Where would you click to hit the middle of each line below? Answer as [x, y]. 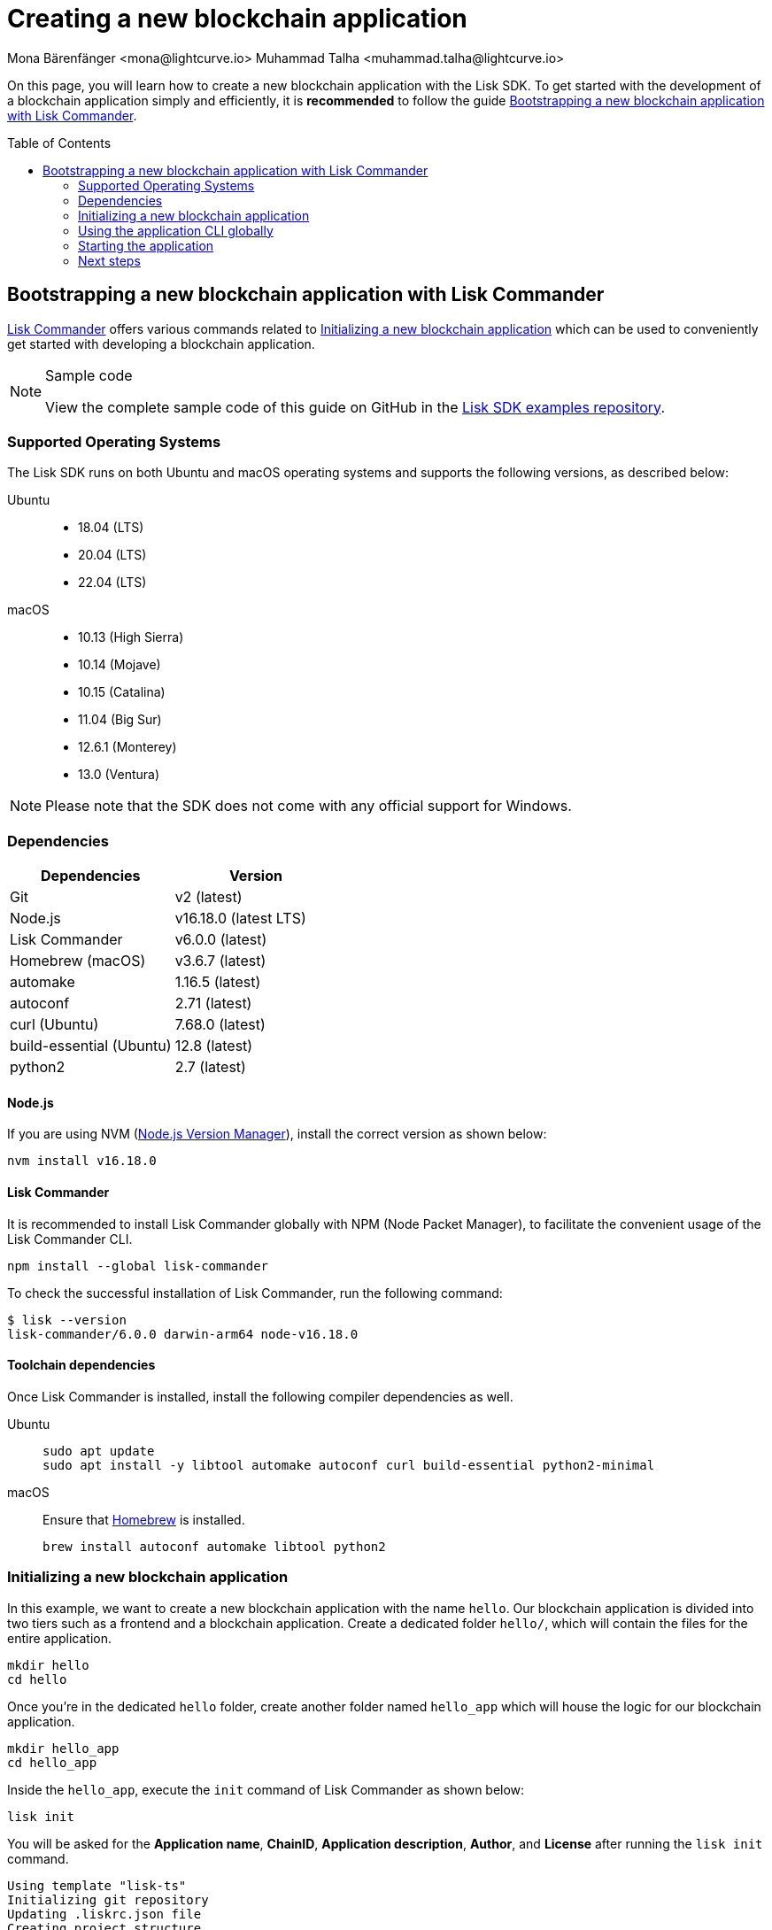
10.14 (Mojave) [120, 665]
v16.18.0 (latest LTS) [240, 919]
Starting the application [146, 245]
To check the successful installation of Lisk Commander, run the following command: [255, 1293]
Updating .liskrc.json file [104, 1914]
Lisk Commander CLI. [70, 1239]
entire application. [59, 1638]
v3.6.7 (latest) [220, 961]
